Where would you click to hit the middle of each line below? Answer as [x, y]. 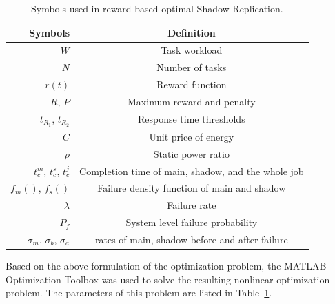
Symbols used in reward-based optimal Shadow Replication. [157, 8]
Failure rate [192, 205]
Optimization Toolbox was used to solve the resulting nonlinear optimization [168, 279]
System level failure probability [192, 222]
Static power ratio [191, 153]
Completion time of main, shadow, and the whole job [192, 171]
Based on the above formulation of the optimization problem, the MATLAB [166, 266]
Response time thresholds [191, 119]
